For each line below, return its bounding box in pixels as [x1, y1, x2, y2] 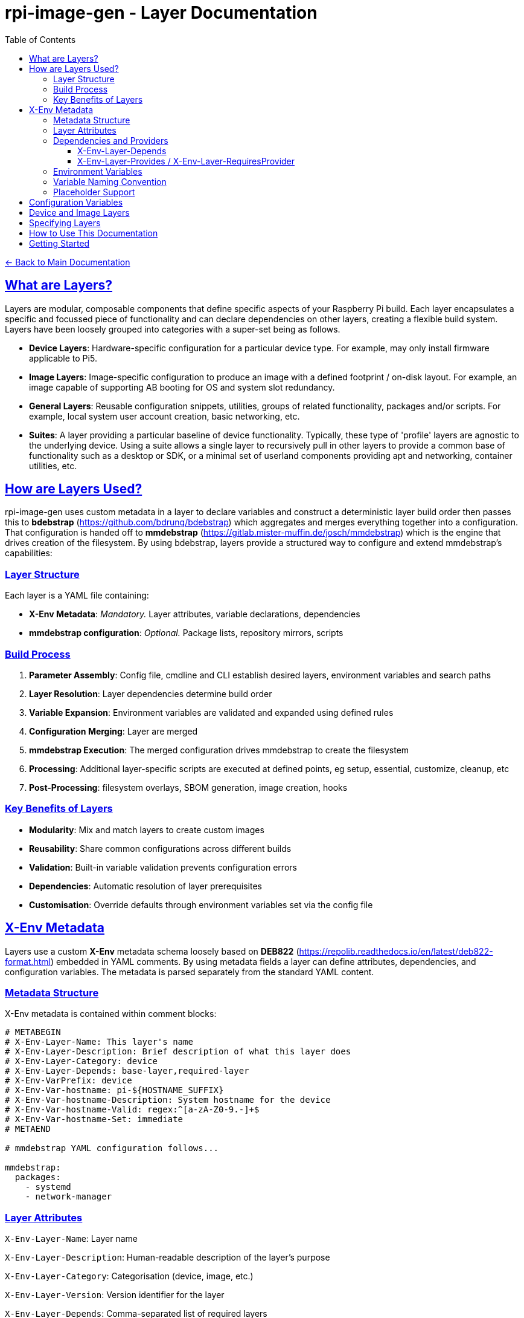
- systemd [25, 1182, 71, 1192]
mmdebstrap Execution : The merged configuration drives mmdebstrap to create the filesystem [29, 744, 409, 755]
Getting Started [29, 238, 90, 248]
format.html [5, 956, 51, 967]
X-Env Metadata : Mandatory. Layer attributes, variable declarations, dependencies [29, 609, 360, 620]
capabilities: [5, 548, 53, 559]
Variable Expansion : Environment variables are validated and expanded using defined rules [29, 707, 394, 718]
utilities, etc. [29, 460, 77, 471]
